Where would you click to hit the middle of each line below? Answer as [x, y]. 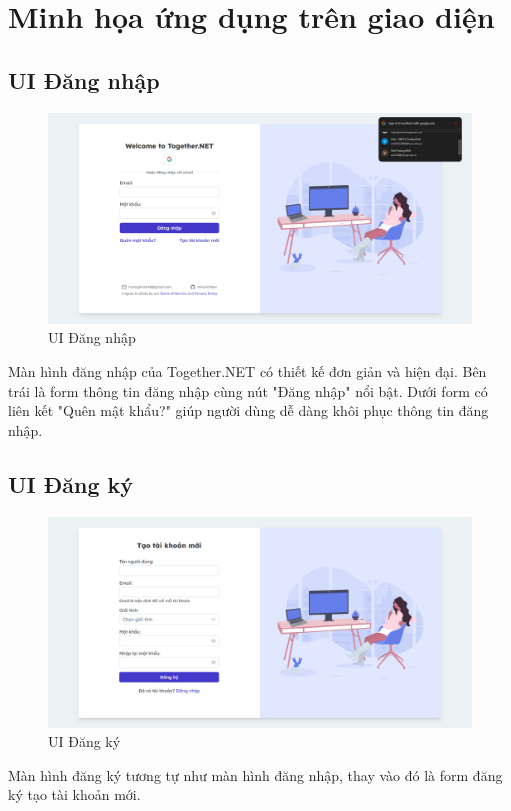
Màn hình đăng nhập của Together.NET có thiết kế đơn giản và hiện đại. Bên [247, 370]
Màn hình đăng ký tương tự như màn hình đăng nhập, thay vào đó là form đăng [255, 774]
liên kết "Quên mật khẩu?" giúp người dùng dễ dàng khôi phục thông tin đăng [248, 410]
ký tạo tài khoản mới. [74, 794]
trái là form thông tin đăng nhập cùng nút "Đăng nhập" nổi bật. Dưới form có [248, 390]
